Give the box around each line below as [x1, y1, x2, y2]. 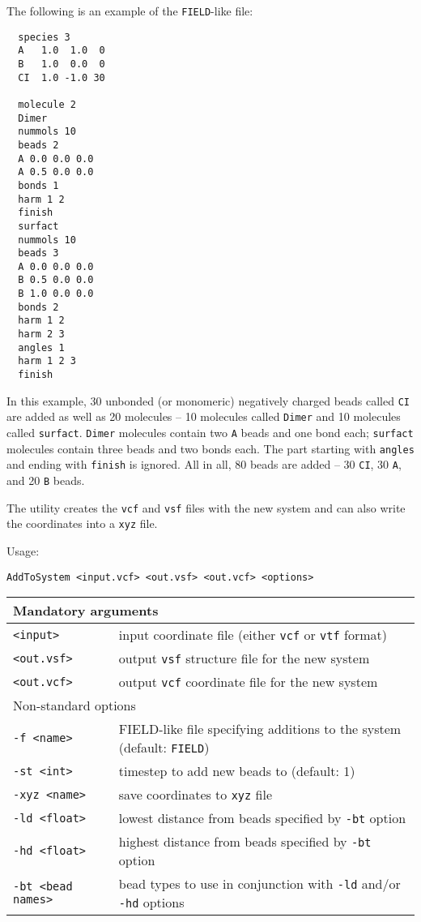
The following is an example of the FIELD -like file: [6, 2, 253, 19]
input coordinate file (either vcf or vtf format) [118, 625, 387, 645]
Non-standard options [13, 696, 136, 715]
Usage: [6, 542, 40, 559]
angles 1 [18, 341, 65, 354]
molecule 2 [18, 98, 76, 110]
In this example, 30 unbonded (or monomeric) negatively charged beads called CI [6, 392, 410, 409]
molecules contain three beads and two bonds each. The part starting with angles [6, 440, 415, 457]
